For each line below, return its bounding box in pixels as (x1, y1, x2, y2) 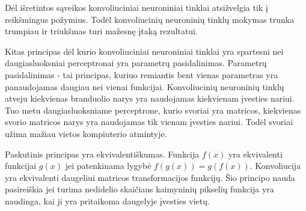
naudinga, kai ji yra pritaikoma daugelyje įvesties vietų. (5, 194, 210, 207)
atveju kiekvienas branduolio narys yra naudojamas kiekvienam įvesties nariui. (5, 92, 295, 105)
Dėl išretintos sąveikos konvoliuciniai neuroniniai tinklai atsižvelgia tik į (5, 1, 268, 13)
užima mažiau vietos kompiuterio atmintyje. (5, 127, 167, 139)
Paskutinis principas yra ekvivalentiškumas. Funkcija (5, 147, 200, 160)
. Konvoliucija (249, 159, 301, 172)
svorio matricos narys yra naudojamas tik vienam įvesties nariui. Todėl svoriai (5, 115, 293, 128)
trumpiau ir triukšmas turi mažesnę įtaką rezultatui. (5, 25, 198, 37)
